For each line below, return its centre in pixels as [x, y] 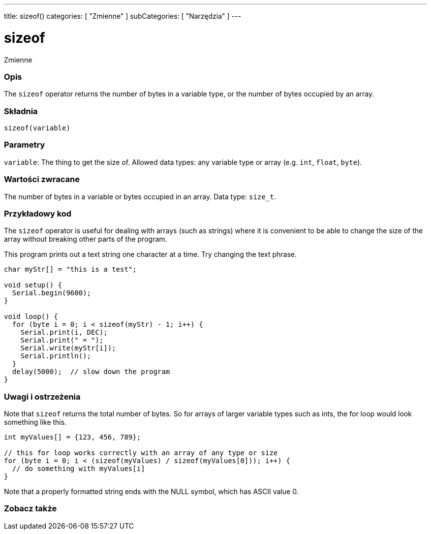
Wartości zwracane [42, 179]
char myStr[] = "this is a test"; [70, 269]
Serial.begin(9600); [52, 293]
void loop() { [31, 317]
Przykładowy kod [38, 213]
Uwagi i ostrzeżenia [42, 396]
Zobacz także [31, 509]
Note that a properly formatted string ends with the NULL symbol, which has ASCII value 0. [151, 491]
